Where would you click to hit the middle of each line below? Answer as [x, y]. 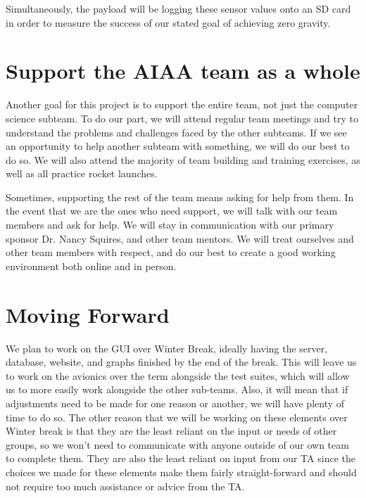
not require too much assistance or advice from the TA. [125, 486]
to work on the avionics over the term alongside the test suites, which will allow [178, 375]
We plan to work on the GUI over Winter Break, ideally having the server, [167, 348]
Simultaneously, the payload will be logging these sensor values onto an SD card [178, 8]
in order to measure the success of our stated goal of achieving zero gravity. [168, 22]
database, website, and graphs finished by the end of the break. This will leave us [181, 362]
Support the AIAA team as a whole [183, 71]
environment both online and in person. [91, 266]
